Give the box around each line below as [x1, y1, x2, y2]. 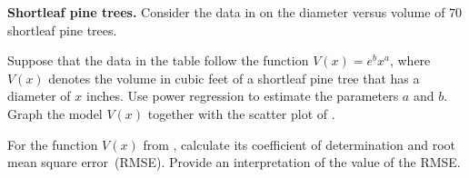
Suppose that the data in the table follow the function [7, 51, 309, 70]
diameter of [7, 86, 71, 105]
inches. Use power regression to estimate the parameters [85, 86, 399, 105]
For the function [7, 134, 98, 153]
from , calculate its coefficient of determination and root [143, 134, 455, 153]
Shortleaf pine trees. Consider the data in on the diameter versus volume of [7, 3, 445, 21]
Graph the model [7, 104, 103, 123]
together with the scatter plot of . [147, 104, 335, 123]
